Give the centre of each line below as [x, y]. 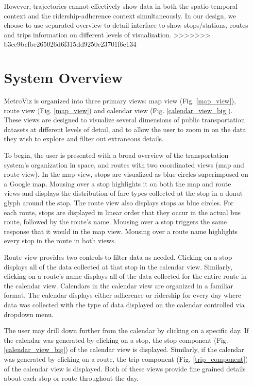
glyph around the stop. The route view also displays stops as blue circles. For [119, 203]
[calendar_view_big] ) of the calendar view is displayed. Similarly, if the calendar [124, 349]
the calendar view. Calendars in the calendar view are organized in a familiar [119, 285]
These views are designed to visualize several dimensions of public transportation [125, 120]
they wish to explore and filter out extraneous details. [84, 139]
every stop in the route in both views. [60, 241]
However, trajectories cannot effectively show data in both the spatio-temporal [121, 6]
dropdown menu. [29, 314]
